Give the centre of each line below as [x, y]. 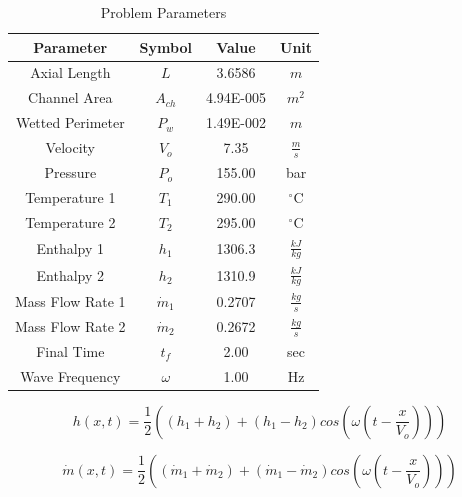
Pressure [70, 172]
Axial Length [70, 72]
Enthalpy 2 [70, 274]
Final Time [70, 350]
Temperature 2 [70, 221]
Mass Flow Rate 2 [70, 325]
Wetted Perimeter [70, 122]
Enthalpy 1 [70, 247]
